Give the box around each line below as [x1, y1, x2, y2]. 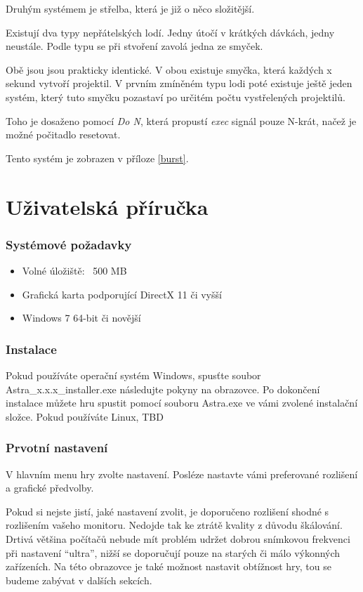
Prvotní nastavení [6, 439, 108, 456]
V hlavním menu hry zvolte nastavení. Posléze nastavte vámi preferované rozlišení [6, 466, 358, 481]
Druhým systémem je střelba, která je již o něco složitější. [6, 1, 255, 15]
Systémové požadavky [6, 235, 132, 253]
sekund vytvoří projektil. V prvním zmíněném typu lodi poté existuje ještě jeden [6, 76, 352, 91]
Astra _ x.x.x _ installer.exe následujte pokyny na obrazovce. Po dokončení [6, 381, 320, 396]
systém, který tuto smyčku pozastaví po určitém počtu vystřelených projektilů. [6, 89, 345, 104]
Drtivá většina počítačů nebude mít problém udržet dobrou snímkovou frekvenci [6, 531, 350, 546]
